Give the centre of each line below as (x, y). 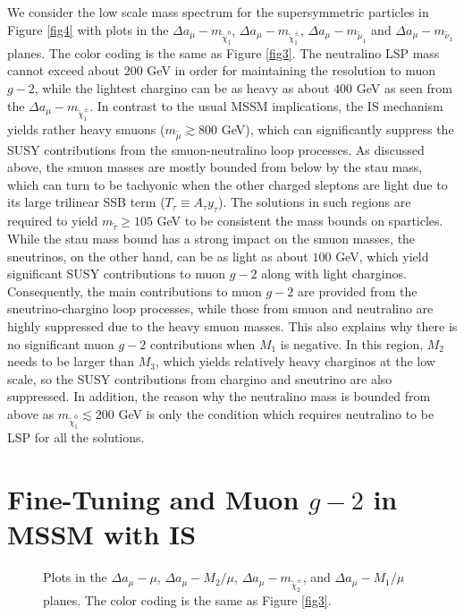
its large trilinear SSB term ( (86, 202)
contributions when (203, 343)
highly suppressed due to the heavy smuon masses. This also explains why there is (232, 325)
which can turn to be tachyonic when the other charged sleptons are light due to (228, 184)
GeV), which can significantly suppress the (337, 128)
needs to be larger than (71, 361)
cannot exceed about (63, 70)
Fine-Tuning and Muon (153, 498)
